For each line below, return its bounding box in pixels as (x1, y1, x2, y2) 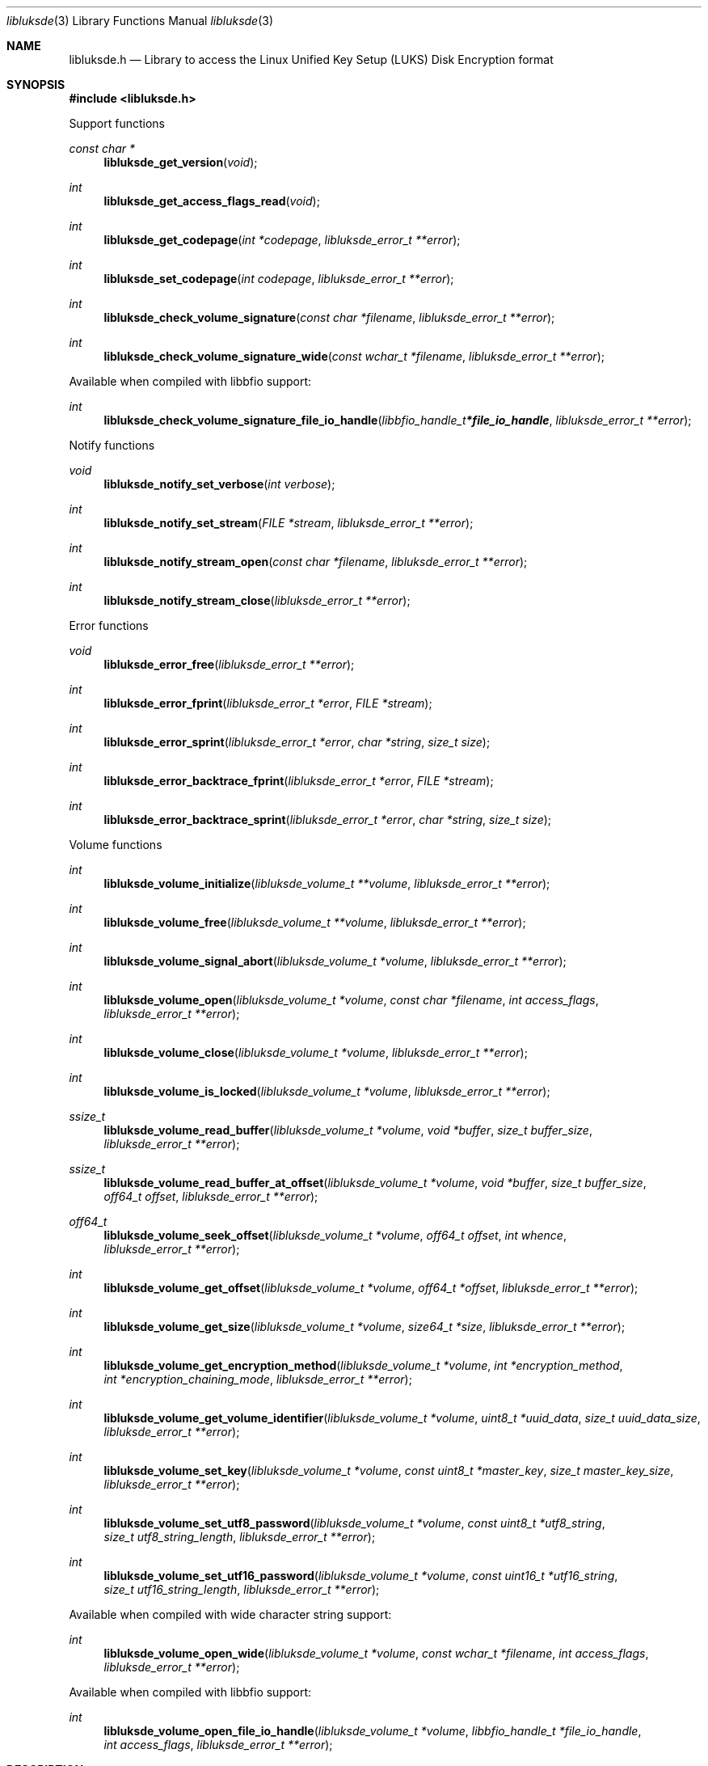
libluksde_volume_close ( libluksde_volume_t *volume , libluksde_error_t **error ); (103, 1046, 528, 1059)
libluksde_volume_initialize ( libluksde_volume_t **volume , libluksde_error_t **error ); (103, 877, 550, 890)
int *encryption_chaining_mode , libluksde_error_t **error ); (103, 1372, 412, 1386)
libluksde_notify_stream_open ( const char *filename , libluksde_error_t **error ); (103, 555, 528, 568)
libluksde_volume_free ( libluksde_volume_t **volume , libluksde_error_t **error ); (103, 915, 526, 929)
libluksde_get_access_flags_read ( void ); (103, 194, 320, 208)
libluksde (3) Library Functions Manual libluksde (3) (6, 14, 274, 27)
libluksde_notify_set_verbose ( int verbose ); (103, 477, 335, 491)
